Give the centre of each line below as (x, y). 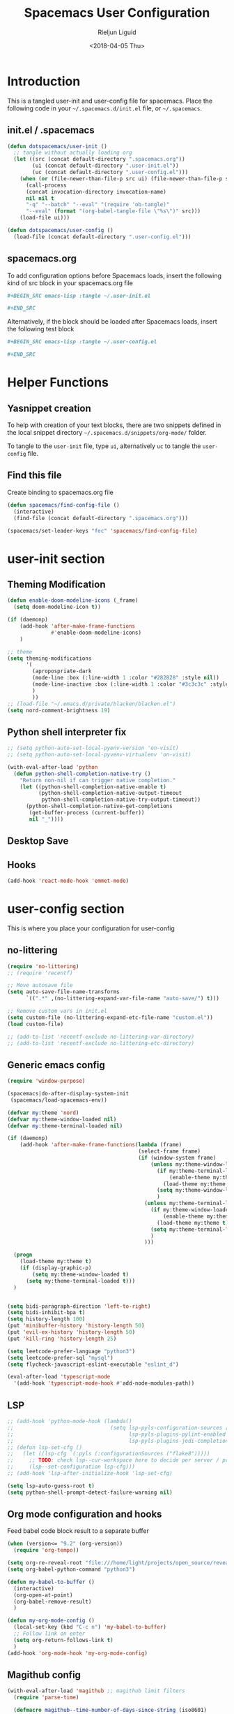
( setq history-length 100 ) (46, 1319)
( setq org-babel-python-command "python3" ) (71, 1570)
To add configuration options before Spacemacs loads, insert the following (114, 275)
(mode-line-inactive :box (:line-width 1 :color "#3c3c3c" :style (131, 684)
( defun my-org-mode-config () (51, 1621)
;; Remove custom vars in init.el (57, 1011)
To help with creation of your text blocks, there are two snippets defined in (114, 425)
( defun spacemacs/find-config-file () (63, 505)
